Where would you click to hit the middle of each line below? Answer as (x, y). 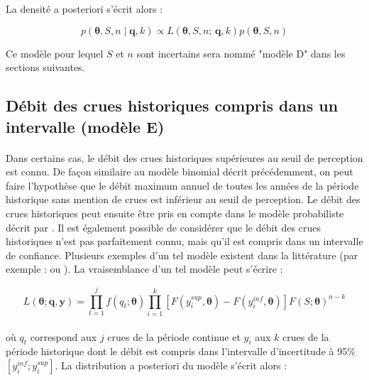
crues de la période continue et (174, 336)
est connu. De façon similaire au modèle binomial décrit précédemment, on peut (180, 172)
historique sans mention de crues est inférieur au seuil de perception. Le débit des (183, 199)
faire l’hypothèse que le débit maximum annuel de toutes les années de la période (182, 185)
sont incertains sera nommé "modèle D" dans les (241, 53)
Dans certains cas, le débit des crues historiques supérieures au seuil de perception (184, 157)
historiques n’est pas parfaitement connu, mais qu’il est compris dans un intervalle (184, 241)
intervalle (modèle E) (85, 126)
